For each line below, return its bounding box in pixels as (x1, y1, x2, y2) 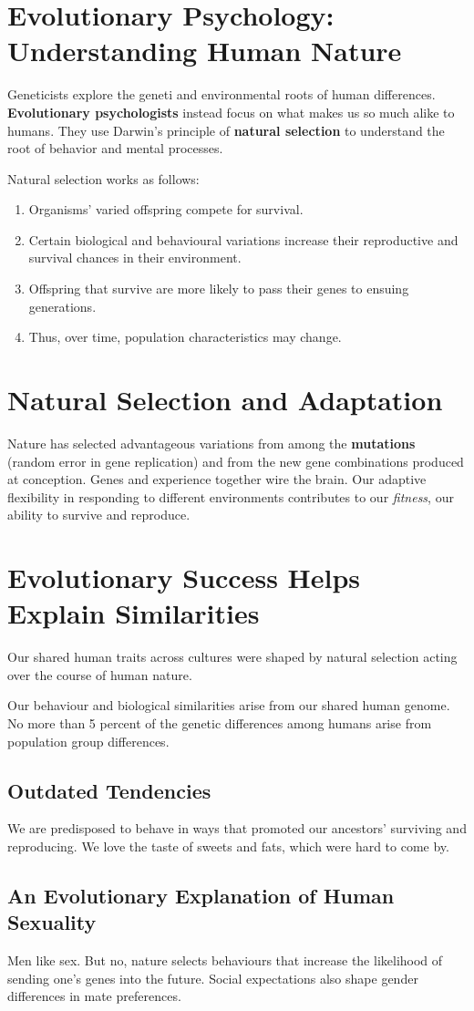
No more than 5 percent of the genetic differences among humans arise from (7, 714, 432, 733)
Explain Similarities (7, 594, 260, 632)
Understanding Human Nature (7, 32, 402, 69)
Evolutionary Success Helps (7, 559, 361, 596)
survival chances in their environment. (28, 248, 242, 267)
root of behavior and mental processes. (7, 139, 223, 158)
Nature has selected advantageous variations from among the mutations (7, 433, 416, 452)
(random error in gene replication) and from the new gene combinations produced (7, 451, 464, 470)
